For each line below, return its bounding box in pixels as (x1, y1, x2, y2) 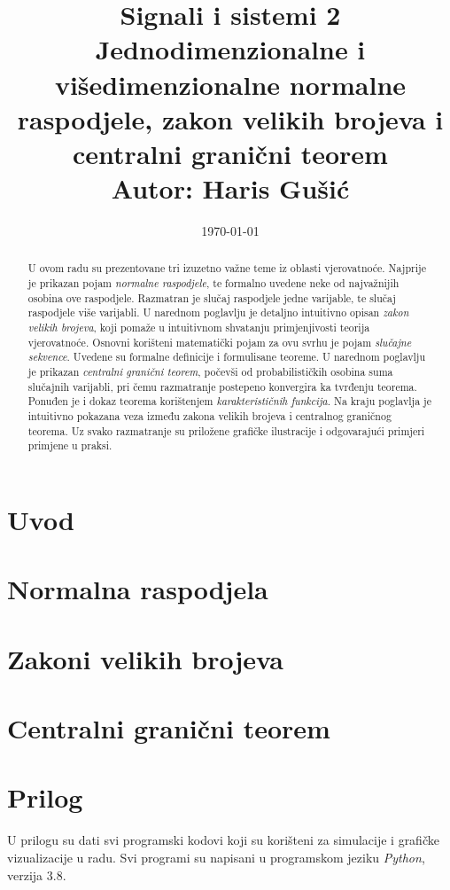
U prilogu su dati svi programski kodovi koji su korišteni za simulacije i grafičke (7, 831, 439, 849)
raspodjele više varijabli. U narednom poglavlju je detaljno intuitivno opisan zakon (27, 305, 409, 320)
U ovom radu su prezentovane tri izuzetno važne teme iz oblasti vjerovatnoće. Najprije (27, 261, 426, 276)
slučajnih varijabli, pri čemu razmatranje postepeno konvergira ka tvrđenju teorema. (27, 379, 417, 394)
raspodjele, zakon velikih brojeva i (17, 100, 444, 137)
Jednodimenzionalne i (95, 31, 366, 67)
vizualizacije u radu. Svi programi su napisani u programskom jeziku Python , (7, 848, 425, 867)
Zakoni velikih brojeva (7, 640, 283, 676)
